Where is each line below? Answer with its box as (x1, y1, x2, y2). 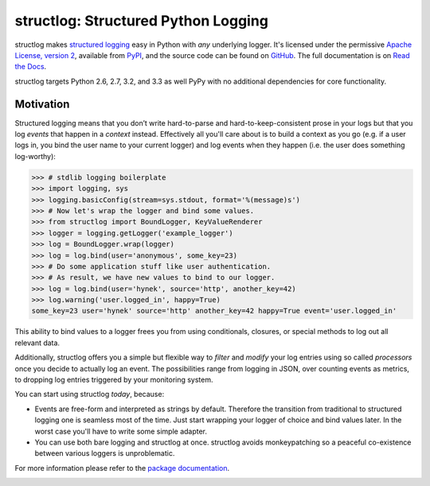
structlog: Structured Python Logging (14, 12, 268, 29)
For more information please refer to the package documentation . (14, 463, 230, 472)
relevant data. (14, 338, 60, 348)
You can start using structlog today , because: (14, 390, 165, 399)
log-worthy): (14, 151, 56, 161)
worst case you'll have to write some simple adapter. (34, 426, 207, 436)
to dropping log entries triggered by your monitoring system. (14, 375, 214, 385)
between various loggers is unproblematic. (34, 449, 175, 458)
